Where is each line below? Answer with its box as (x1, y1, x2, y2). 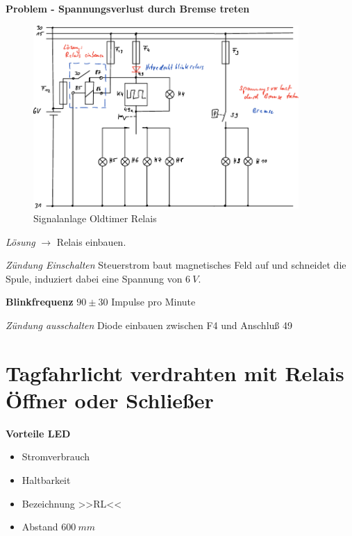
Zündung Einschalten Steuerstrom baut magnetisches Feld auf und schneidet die (6, 258, 346, 272)
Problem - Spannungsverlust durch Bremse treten (6, 1, 250, 15)
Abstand (22, 519, 58, 534)
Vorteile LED (6, 426, 71, 440)
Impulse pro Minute (111, 294, 196, 309)
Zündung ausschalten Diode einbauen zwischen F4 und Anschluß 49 (6, 317, 292, 332)
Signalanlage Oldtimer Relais (33, 211, 157, 226)
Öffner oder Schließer (6, 385, 214, 414)
